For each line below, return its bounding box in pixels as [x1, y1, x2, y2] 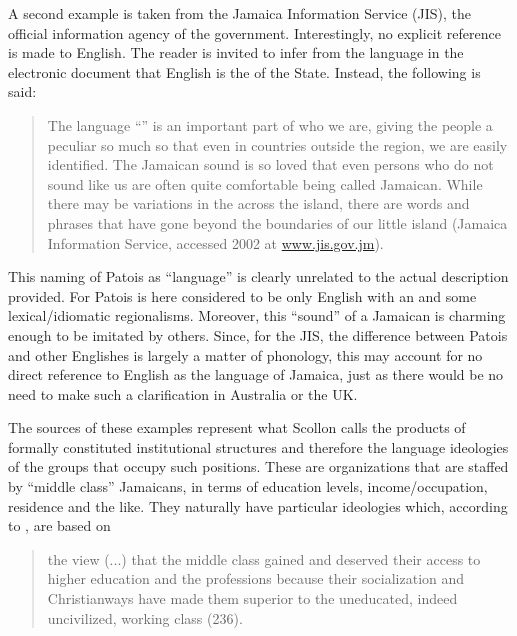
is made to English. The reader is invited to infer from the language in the [8, 42, 464, 63]
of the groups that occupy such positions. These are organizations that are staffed [8, 456, 509, 477]
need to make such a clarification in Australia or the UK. [8, 383, 358, 404]
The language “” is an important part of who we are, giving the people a [47, 114, 493, 135]
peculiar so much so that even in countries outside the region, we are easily [47, 134, 508, 155]
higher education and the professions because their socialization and [47, 568, 465, 589]
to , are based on [8, 515, 111, 536]
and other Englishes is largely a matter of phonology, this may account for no [8, 344, 483, 365]
